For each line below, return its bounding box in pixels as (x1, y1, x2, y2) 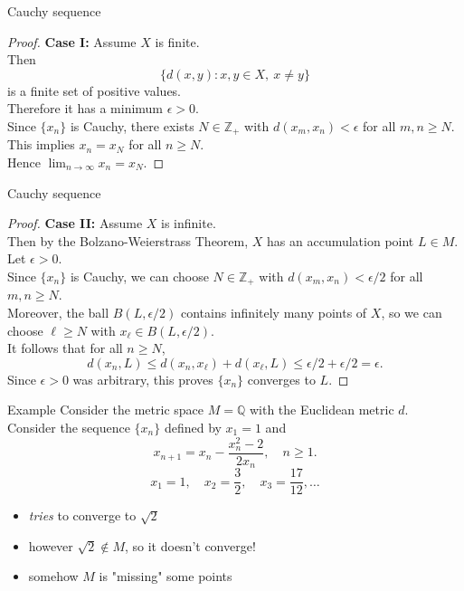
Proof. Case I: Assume (7, 32, 137, 51)
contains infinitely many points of (180, 303, 367, 322)
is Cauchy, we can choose (70, 266, 209, 285)
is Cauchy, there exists (70, 116, 194, 135)
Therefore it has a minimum (7, 99, 164, 118)
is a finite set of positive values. (7, 81, 182, 100)
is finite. (155, 32, 200, 51)
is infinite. (161, 214, 216, 233)
